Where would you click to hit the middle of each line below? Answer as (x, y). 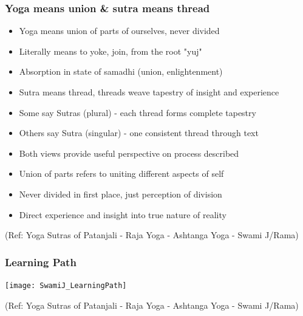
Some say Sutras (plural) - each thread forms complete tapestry (138, 112)
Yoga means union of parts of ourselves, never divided (119, 31)
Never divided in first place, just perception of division (121, 194)
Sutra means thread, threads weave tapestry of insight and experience (149, 92)
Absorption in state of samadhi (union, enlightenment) (121, 71)
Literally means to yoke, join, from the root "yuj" (111, 51)
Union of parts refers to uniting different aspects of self (121, 173)
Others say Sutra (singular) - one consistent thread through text (139, 133)
